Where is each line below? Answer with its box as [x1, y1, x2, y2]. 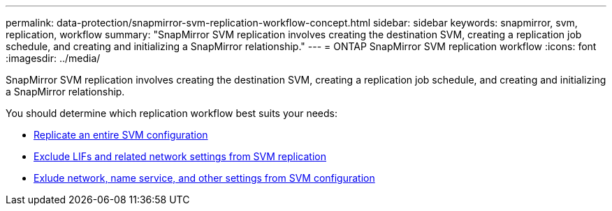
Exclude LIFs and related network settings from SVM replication [34, 150, 327, 162]
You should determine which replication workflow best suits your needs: [6, 107, 338, 119]
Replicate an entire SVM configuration [34, 129, 208, 141]
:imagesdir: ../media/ [6, 52, 101, 64]
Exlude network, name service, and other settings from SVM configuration [34, 172, 375, 184]
